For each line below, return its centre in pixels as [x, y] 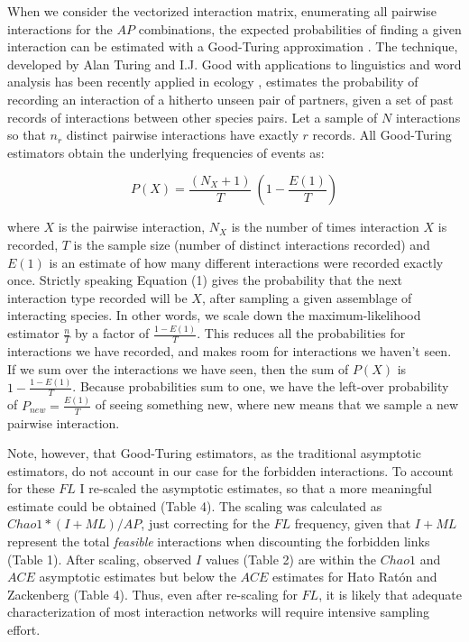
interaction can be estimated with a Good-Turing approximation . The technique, [233, 46]
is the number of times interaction [325, 227]
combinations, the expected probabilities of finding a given [300, 28]
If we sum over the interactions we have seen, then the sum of [178, 368]
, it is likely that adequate [390, 594]
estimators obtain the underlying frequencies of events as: [166, 152]
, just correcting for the [205, 523]
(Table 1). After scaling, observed [100, 559]
